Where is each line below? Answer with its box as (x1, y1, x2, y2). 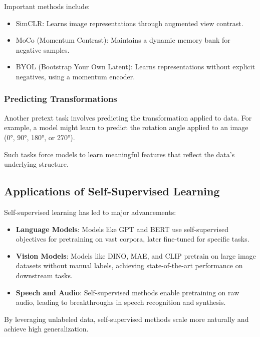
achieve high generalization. (4, 323, 89, 334)
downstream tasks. (16, 270, 73, 280)
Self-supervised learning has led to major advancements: (4, 206, 176, 217)
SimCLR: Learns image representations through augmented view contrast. (16, 18, 243, 28)
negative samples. (16, 44, 70, 55)
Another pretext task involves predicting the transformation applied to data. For (4, 112, 252, 123)
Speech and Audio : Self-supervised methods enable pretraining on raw (16, 287, 239, 297)
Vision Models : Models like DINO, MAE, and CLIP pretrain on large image (16, 250, 256, 261)
